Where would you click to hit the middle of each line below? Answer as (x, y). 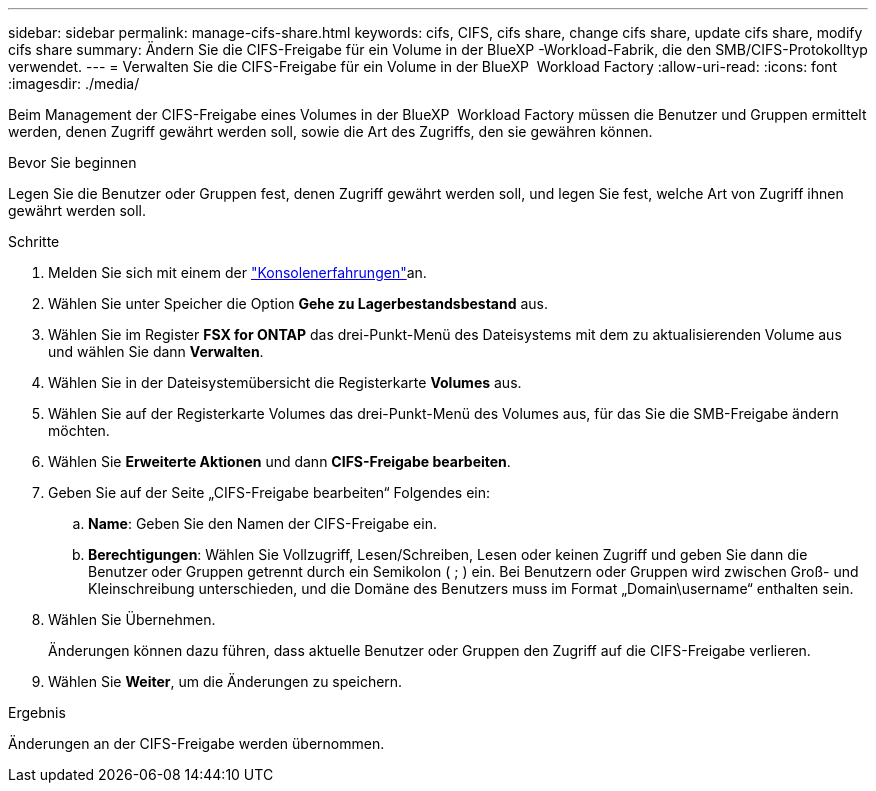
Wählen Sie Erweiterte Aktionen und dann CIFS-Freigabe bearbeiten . (279, 461)
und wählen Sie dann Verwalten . (156, 351)
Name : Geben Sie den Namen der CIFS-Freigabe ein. (262, 523)
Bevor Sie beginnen (72, 162)
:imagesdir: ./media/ (74, 83)
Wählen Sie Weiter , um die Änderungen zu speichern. (225, 681)
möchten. (79, 430)
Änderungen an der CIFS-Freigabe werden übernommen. (196, 743)
